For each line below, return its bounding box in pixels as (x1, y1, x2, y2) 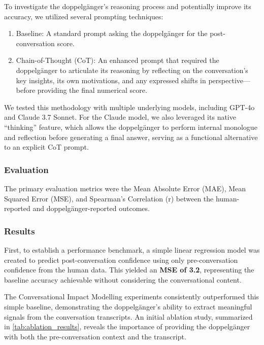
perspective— (208, 75, 250, 85)
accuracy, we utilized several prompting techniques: (4, 11, 163, 21)
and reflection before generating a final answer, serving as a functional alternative (4, 131, 258, 142)
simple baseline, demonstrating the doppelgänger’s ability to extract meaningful (4, 301, 252, 312)
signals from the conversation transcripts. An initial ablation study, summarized (4, 311, 253, 322)
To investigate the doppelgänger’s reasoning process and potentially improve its (4, 1, 251, 11)
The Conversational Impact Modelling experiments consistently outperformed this (4, 291, 259, 302)
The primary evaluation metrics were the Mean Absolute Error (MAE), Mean (4, 183, 246, 193)
